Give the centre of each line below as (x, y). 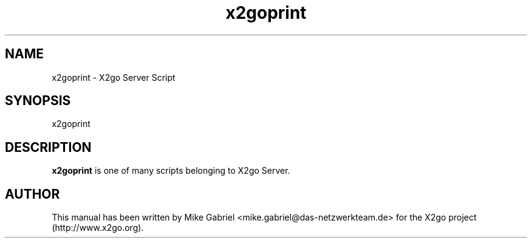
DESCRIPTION (48, 147)
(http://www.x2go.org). (98, 228)
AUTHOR (32, 194)
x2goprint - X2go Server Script (114, 77)
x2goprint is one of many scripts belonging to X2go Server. (171, 171)
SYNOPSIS (38, 101)
